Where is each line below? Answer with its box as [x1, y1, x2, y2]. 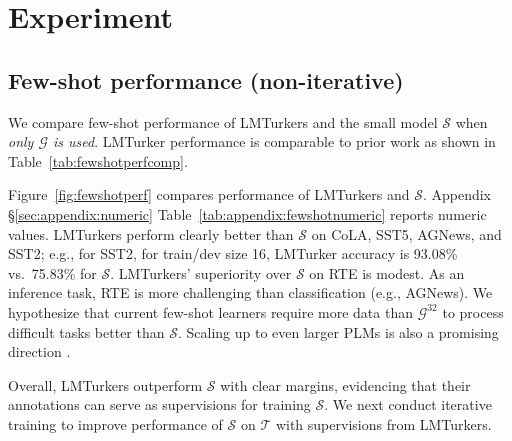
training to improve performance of [8, 413, 223, 434]
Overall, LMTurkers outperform [8, 374, 203, 395]
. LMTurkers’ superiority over [110, 262, 292, 283]
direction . [8, 341, 71, 362]
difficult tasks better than [8, 321, 165, 342]
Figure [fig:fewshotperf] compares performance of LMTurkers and [8, 184, 410, 205]
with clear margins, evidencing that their [220, 374, 471, 395]
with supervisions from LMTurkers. [275, 413, 492, 434]
